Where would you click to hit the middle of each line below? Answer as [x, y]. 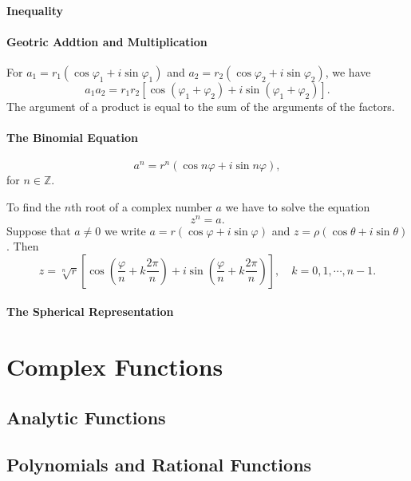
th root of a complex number [142, 206]
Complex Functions [115, 367]
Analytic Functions [86, 417]
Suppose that [39, 230]
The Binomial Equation [72, 138]
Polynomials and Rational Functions [159, 464]
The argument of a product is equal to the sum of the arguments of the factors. [201, 106]
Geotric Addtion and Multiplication [107, 41]
